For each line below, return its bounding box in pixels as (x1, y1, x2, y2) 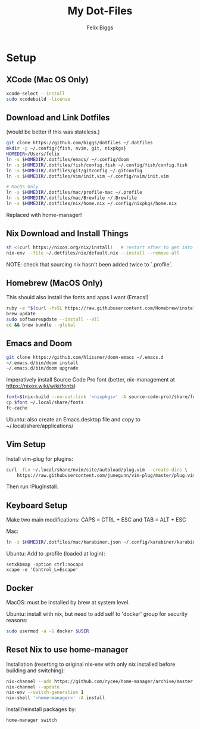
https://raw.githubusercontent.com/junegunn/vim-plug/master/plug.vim (17, 472, 196, 478)
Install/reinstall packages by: (6, 706, 76, 713)
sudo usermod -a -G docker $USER (6, 628, 89, 634)
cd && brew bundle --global (6, 322, 76, 328)
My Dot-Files (67, 4, 133, 18)
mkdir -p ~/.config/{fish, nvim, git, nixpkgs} (6, 145, 127, 151)
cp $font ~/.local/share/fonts (6, 399, 84, 406)
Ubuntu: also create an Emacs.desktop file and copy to (6, 415, 141, 423)
